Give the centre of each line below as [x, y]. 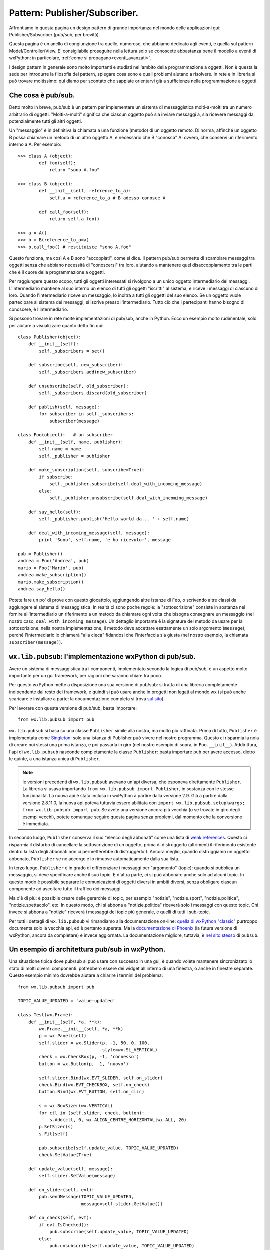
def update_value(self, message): [71, 1169]
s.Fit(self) [54, 1134]
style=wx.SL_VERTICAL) [130, 1050]
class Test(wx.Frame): [46, 1015]
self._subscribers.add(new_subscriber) [88, 372]
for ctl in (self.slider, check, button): [92, 1113]
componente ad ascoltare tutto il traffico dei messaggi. [66, 889]
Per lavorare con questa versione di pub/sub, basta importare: [73, 708]
